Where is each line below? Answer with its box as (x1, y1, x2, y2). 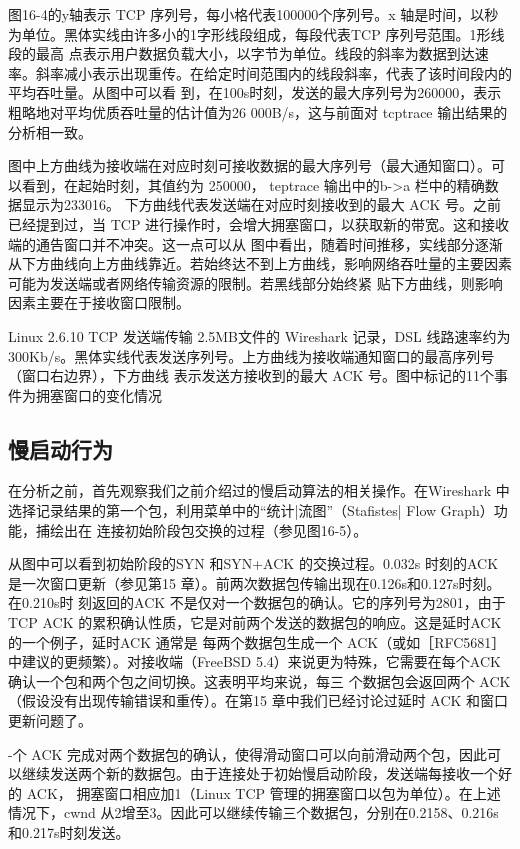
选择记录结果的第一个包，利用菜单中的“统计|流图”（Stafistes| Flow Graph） (8, 500, 494, 521)
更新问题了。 (8, 710, 92, 731)
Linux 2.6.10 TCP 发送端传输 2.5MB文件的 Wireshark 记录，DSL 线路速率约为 (8, 325, 511, 346)
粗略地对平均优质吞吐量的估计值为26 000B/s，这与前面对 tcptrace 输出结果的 (8, 101, 508, 122)
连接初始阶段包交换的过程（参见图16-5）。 (96, 519, 368, 540)
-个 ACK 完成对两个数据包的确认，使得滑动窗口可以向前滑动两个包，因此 (8, 743, 488, 764)
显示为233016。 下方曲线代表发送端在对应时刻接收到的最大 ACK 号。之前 (21, 194, 502, 215)
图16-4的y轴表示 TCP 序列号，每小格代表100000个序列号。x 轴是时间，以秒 (8, 4, 499, 24)
